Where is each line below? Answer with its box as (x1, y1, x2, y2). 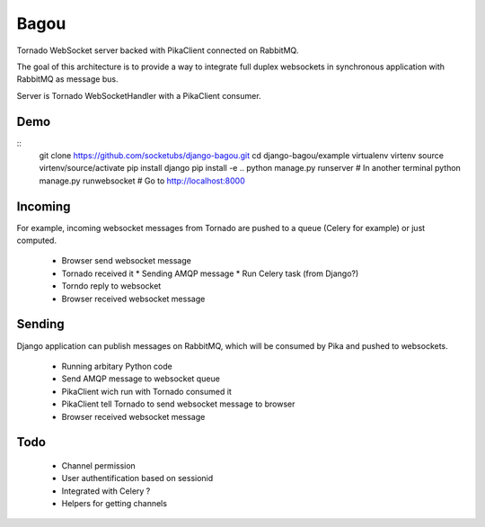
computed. (16, 235, 57, 246)
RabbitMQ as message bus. (16, 74, 119, 85)
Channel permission (61, 460, 137, 471)
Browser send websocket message (61, 255, 192, 266)
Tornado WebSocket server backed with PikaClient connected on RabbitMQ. (16, 45, 299, 56)
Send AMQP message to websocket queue (61, 373, 220, 384)
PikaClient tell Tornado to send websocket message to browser (61, 398, 295, 409)
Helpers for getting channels (61, 498, 168, 509)
